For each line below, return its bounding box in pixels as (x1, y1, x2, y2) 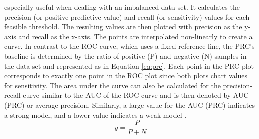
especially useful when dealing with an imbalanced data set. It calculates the (4, 2, 240, 12)
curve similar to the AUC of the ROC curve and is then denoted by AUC (23, 90, 249, 100)
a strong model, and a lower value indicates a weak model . (4, 109, 187, 120)
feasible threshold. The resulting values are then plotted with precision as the (4, 21, 242, 32)
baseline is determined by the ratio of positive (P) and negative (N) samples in (4, 50, 247, 61)
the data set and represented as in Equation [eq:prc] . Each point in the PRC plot (4, 60, 254, 71)
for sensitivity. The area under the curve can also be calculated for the (4, 80, 221, 90)
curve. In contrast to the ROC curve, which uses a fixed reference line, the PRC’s (4, 41, 255, 51)
